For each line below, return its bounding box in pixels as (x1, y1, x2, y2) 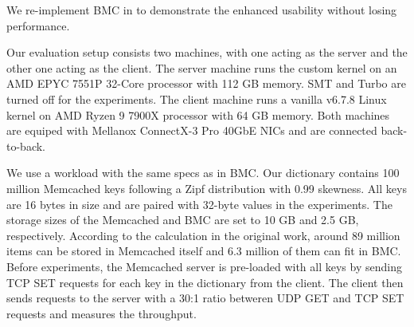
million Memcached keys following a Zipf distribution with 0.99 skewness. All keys (6, 179, 407, 196)
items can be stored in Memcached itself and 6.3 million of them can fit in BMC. (6, 242, 401, 259)
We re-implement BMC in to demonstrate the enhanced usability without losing (6, 2, 397, 18)
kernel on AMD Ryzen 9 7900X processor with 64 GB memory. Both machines (6, 106, 390, 123)
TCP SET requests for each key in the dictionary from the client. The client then (6, 274, 404, 290)
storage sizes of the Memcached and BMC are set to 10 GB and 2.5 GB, (6, 211, 359, 228)
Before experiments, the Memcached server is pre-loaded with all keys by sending (6, 258, 402, 274)
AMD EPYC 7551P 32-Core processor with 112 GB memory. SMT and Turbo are (6, 75, 406, 92)
